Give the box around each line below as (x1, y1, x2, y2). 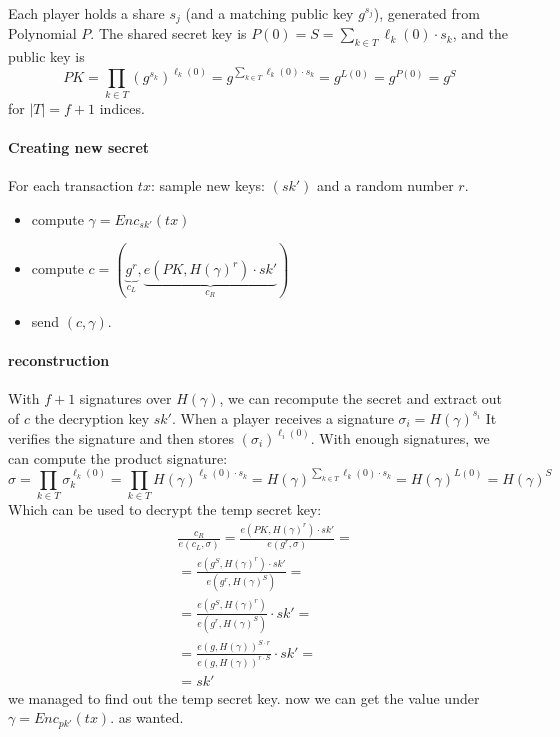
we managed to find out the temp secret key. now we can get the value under (8, 687, 480, 708)
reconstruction (8, 350, 110, 371)
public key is (8, 46, 85, 67)
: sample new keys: (150, 175, 266, 196)
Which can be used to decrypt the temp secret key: (8, 499, 322, 520)
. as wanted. (110, 707, 184, 728)
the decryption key (34, 407, 150, 428)
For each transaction (8, 175, 134, 196)
